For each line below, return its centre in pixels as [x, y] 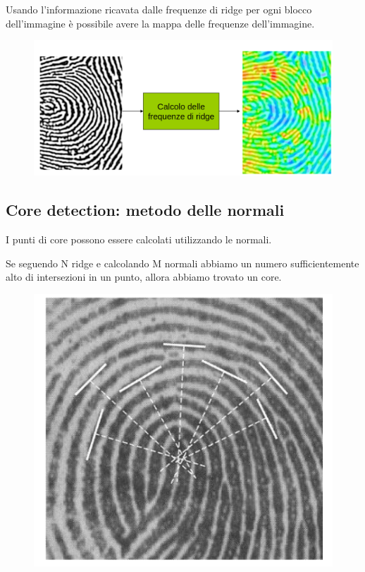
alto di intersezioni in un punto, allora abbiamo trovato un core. [144, 277]
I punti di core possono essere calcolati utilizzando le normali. [139, 239]
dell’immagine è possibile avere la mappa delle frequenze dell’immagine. [160, 23]
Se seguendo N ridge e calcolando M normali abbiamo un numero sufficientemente [182, 263]
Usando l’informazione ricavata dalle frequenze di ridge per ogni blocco [159, 9]
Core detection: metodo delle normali [145, 210]
